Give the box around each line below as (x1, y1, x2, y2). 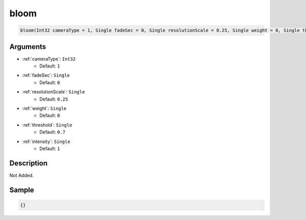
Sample (9, 185, 34, 194)
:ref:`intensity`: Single (22, 138, 71, 144)
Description (9, 159, 48, 167)
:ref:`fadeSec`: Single (22, 72, 70, 79)
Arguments (9, 42, 46, 51)
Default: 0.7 (39, 129, 66, 135)
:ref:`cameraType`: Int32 (22, 56, 76, 62)
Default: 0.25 (39, 96, 68, 102)
